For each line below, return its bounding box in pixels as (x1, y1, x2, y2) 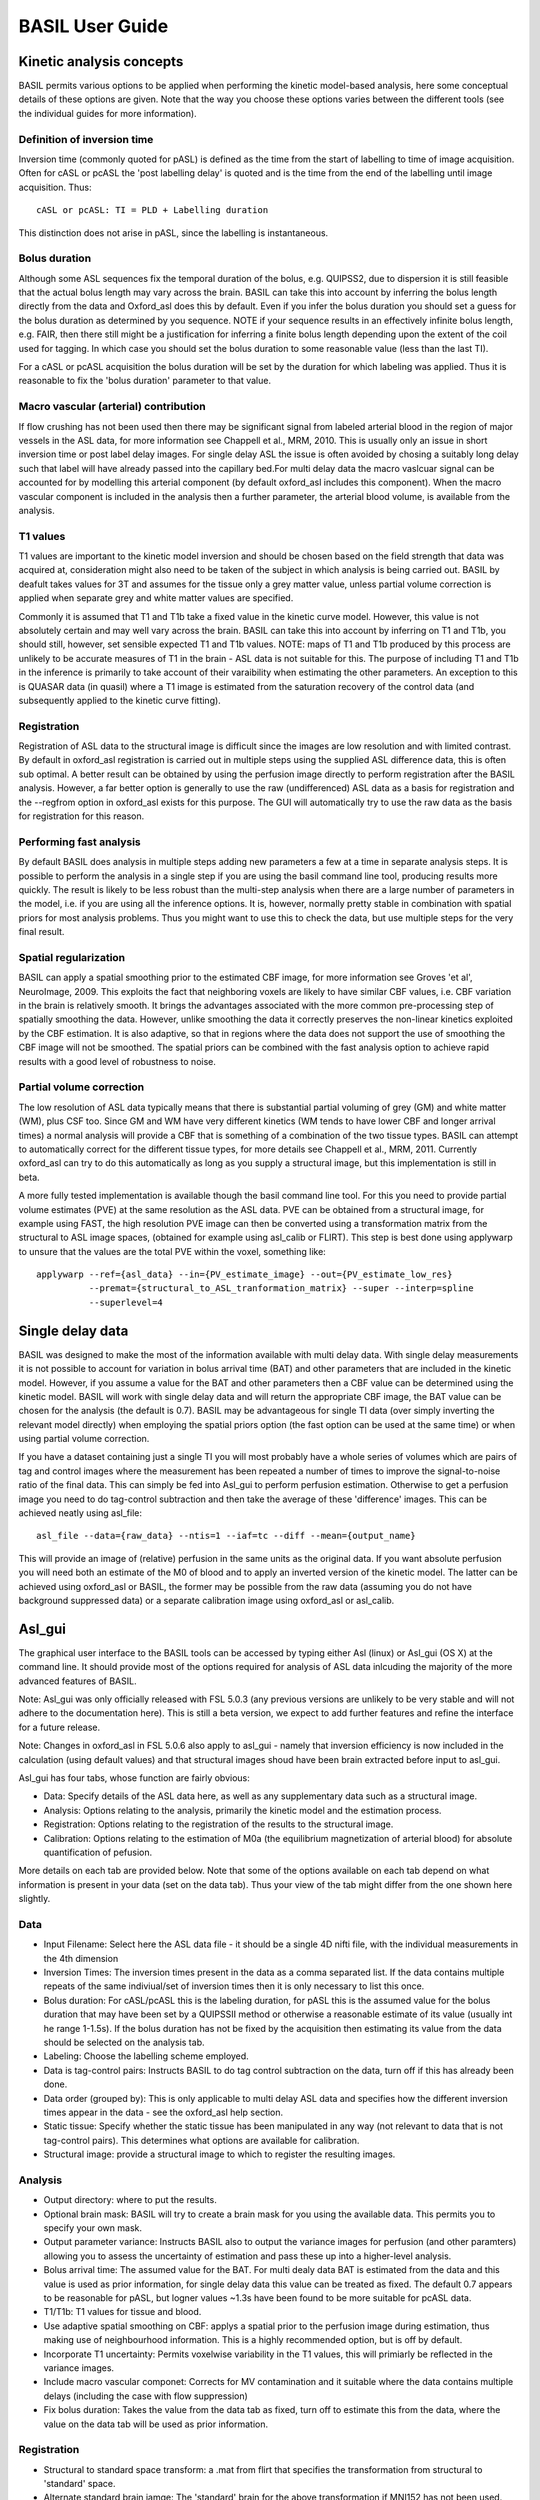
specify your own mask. (43, 2222, 143, 2234)
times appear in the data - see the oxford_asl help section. (43, 2106, 284, 2118)
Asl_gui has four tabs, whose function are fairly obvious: (18, 1772, 250, 1784)
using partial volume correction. (18, 1433, 150, 1445)
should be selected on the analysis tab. (43, 2036, 205, 2049)
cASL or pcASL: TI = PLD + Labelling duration (36, 205, 269, 216)
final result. (18, 926, 65, 938)
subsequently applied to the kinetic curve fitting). (18, 694, 222, 706)
